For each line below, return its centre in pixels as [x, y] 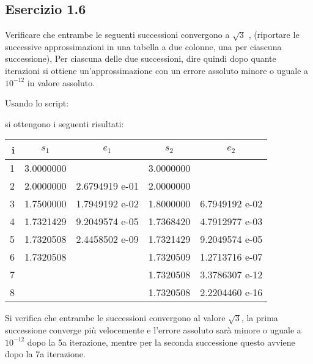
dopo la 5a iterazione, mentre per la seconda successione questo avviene [161, 342]
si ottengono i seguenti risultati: [64, 123]
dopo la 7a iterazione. [45, 354]
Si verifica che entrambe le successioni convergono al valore [115, 318]
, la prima [260, 318]
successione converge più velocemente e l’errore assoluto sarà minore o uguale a [153, 329]
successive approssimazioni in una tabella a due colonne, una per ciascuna [143, 46]
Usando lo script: [37, 103]
